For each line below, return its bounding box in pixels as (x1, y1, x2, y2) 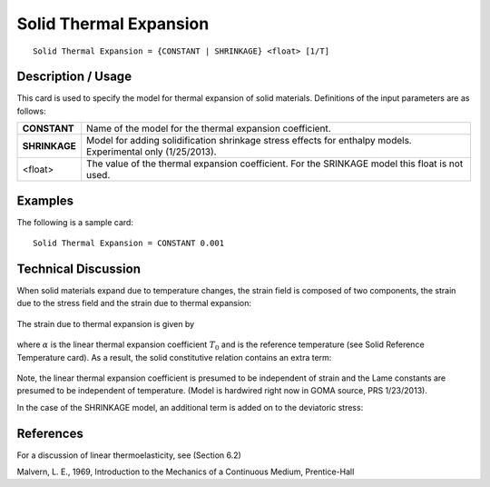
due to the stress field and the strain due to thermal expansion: (16, 298, 252, 309)
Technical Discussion (16, 261, 141, 276)
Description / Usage (16, 69, 132, 84)
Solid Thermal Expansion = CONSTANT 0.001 (33, 238, 225, 249)
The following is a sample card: (16, 216, 133, 227)
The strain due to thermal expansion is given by (16, 318, 195, 329)
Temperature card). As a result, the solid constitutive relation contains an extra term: (16, 352, 332, 363)
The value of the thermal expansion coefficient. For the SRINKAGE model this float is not (86, 157, 464, 170)
